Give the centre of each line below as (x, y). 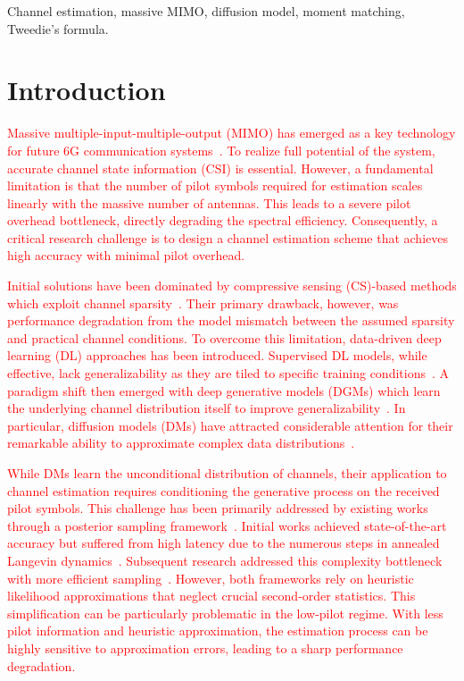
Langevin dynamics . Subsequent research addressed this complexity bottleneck (225, 560)
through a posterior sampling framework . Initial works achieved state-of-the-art (227, 525)
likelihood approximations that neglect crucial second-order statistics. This (211, 596)
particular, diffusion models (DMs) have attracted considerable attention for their (230, 425)
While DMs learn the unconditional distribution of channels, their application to (227, 473)
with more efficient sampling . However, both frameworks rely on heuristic (211, 578)
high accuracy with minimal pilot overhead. (126, 255)
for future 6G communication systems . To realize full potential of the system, (221, 150)
